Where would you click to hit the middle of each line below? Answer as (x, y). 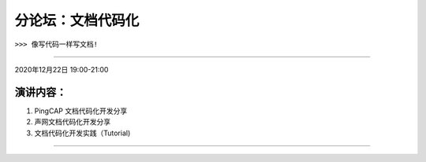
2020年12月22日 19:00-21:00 (62, 69)
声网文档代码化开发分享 (72, 122)
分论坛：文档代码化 (77, 20)
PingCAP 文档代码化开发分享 (81, 111)
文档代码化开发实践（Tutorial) (82, 133)
